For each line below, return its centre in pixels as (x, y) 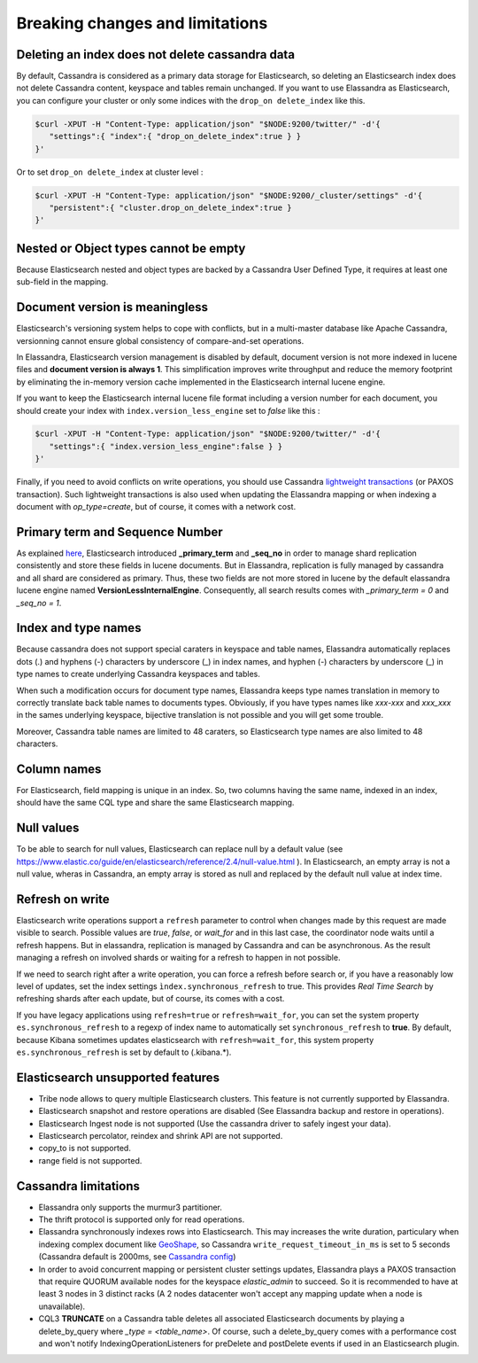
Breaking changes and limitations (142, 23)
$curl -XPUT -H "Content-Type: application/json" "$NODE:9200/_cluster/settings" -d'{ (229, 195)
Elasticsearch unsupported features (118, 1077)
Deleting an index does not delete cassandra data (156, 55)
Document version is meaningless (112, 307)
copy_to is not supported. (85, 1149)
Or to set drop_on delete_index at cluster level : (110, 172)
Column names (59, 769)
